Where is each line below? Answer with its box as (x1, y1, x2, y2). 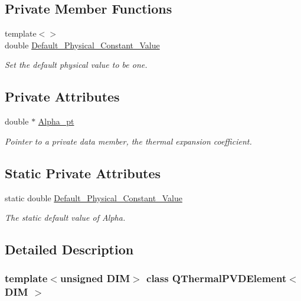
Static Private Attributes (5, 163, 161, 182)
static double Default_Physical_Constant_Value (5, 191, 182, 204)
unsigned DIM (60, 271, 130, 286)
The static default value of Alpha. (5, 211, 126, 224)
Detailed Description (5, 240, 134, 259)
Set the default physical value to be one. (5, 58, 148, 71)
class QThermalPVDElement (146, 271, 287, 286)
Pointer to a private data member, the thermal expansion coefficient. (5, 135, 252, 147)
